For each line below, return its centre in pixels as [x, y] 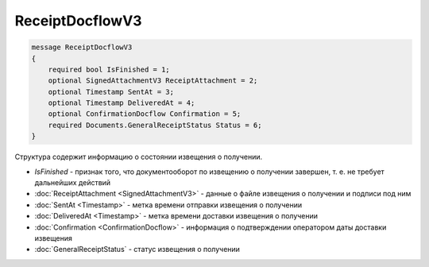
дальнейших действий [73, 183]
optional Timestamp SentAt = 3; [111, 92]
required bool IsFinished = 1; [109, 69]
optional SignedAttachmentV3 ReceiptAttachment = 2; [153, 81]
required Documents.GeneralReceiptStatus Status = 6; [155, 125]
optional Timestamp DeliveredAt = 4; [122, 103]
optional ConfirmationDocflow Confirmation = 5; [145, 114]
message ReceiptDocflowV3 [82, 47]
